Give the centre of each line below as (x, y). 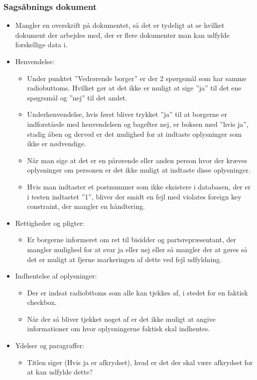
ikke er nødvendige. (57, 143)
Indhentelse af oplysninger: (56, 276)
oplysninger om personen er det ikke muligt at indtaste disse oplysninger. (139, 170)
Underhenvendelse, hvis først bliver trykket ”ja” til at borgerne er (127, 114)
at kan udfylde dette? (60, 372)
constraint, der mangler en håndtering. (86, 206)
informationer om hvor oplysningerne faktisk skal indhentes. (119, 329)
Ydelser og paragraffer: (50, 345)
